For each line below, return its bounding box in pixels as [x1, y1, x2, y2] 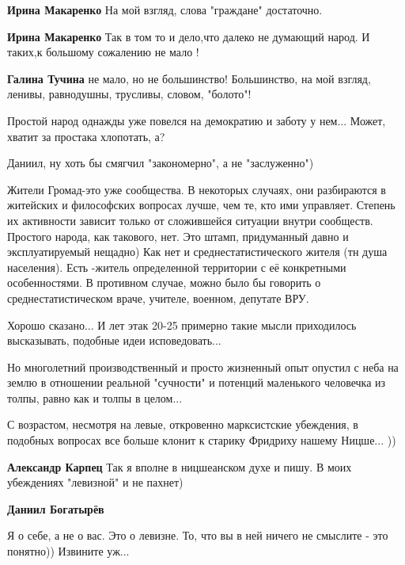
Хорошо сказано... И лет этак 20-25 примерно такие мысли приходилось [7, 316, 357, 333]
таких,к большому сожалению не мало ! [7, 44, 199, 60]
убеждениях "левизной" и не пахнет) [7, 474, 184, 491]
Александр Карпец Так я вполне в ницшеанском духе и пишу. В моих [7, 458, 352, 475]
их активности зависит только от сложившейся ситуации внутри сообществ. [7, 212, 373, 228]
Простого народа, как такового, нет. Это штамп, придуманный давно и [7, 227, 349, 244]
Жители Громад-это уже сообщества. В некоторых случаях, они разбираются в [7, 181, 386, 197]
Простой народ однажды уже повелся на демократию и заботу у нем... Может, [7, 112, 386, 128]
